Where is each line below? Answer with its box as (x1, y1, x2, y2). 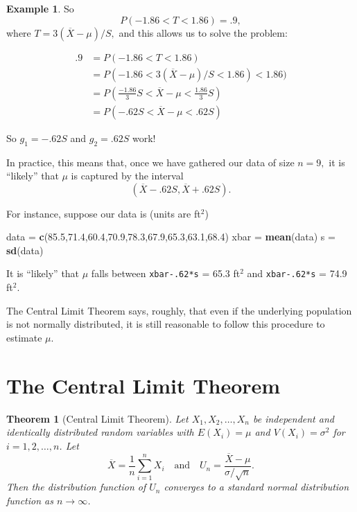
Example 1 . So (6, 1, 74, 15)
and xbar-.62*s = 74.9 (247, 266, 347, 281)
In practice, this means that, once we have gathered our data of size (6, 155, 295, 169)
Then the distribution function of (6, 479, 146, 494)
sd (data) (6, 242, 44, 257)
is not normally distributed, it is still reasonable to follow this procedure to (6, 317, 325, 331)
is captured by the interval (71, 168, 184, 183)
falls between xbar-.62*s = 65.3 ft (91, 266, 241, 281)
